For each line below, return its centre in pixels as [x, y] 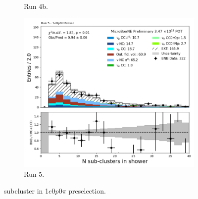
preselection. [87, 190]
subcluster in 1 [26, 190]
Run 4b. [36, 6]
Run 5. [34, 174]
